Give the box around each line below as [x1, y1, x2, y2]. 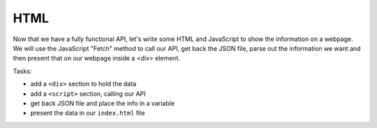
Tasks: [13, 67, 32, 75]
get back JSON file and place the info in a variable [30, 99, 175, 107]
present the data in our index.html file [30, 109, 145, 118]
